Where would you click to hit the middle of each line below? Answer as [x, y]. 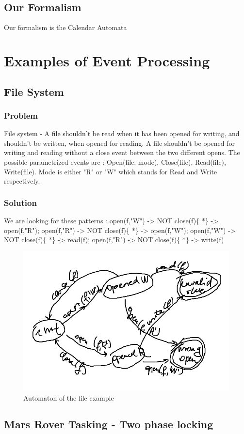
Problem [21, 115]
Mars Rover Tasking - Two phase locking [109, 424]
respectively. [22, 181]
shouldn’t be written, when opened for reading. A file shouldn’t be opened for [119, 143]
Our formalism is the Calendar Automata [65, 27]
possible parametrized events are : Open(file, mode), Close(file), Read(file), [115, 162]
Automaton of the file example [69, 397]
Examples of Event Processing [107, 60]
